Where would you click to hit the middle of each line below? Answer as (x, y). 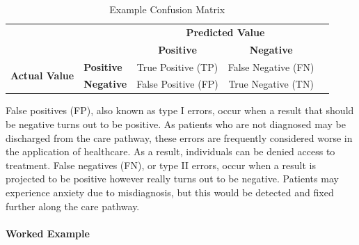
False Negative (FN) (271, 66)
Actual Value (42, 75)
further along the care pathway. (73, 206)
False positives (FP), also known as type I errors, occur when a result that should (180, 110)
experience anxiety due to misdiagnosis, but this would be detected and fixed (170, 192)
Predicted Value (225, 32)
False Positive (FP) (177, 84)
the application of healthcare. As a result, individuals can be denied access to (170, 151)
